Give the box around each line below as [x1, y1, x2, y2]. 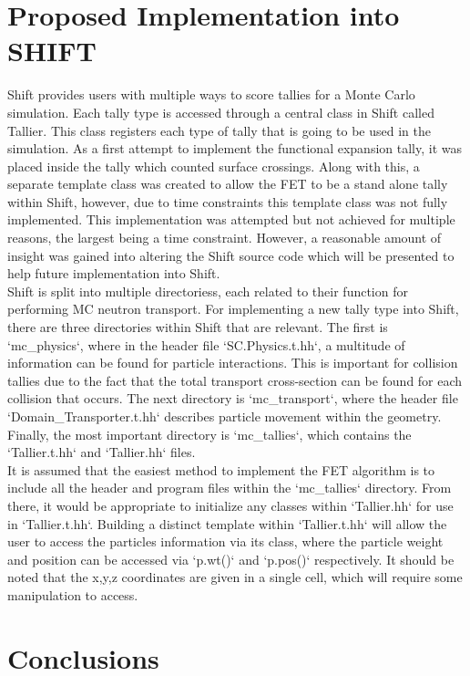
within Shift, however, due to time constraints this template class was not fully [7, 192, 448, 211]
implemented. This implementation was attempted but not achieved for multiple [7, 210, 455, 229]
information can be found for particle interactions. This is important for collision [7, 353, 458, 372]
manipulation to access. [7, 585, 138, 604]
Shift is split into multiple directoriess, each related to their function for [7, 281, 408, 300]
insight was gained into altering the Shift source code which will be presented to [7, 245, 455, 265]
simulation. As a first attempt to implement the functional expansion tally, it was [7, 139, 462, 158]
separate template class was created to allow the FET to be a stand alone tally [7, 174, 448, 193]
